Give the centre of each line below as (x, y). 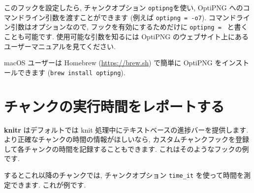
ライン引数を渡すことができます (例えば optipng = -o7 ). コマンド (130, 17)
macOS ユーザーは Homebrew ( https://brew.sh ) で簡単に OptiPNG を (113, 63)
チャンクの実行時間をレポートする (114, 106)
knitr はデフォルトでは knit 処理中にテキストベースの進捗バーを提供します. (126, 129)
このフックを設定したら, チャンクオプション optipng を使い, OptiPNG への (124, 7)
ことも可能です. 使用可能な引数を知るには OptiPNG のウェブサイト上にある (126, 36)
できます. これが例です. (48, 184)
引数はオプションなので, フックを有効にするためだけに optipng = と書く (129, 27)
